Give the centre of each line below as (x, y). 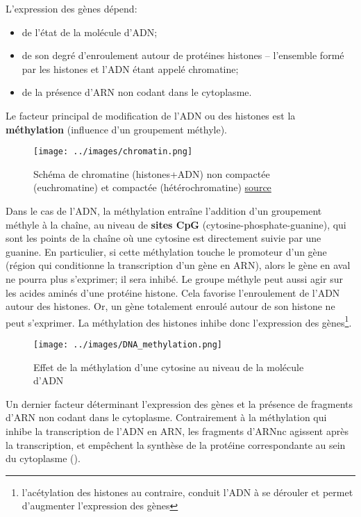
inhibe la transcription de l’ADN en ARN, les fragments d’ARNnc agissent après (177, 431)
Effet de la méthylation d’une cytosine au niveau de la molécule (169, 367)
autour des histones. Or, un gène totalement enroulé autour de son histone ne (170, 306)
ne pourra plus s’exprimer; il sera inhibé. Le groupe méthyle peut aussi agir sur (174, 278)
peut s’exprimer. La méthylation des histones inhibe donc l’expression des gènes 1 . (179, 321)
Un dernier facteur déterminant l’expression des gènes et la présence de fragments (179, 403)
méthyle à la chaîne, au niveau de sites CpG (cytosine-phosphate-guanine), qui (176, 224)
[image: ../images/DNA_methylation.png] (128, 345)
